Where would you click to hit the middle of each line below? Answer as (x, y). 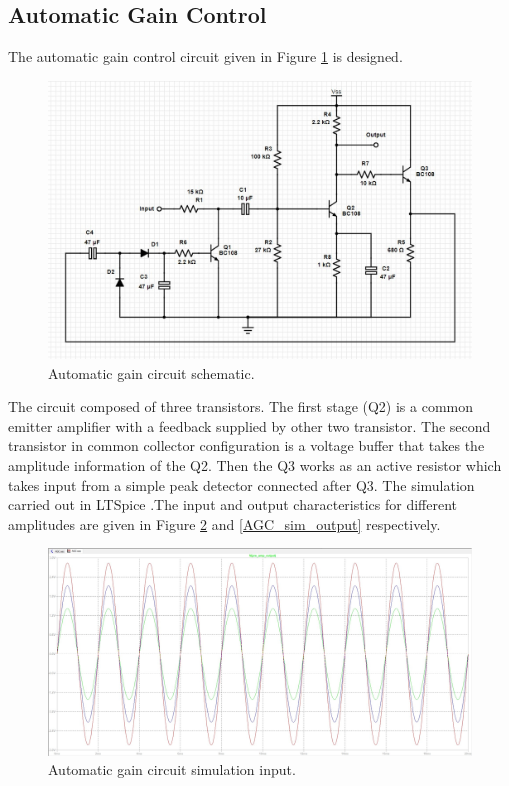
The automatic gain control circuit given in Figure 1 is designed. (205, 56)
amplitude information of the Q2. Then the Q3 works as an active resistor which (255, 465)
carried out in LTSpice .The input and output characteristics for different (233, 504)
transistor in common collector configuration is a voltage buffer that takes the (246, 445)
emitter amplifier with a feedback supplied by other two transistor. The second (249, 425)
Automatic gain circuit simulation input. (172, 769)
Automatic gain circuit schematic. (151, 372)
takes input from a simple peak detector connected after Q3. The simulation (241, 484)
